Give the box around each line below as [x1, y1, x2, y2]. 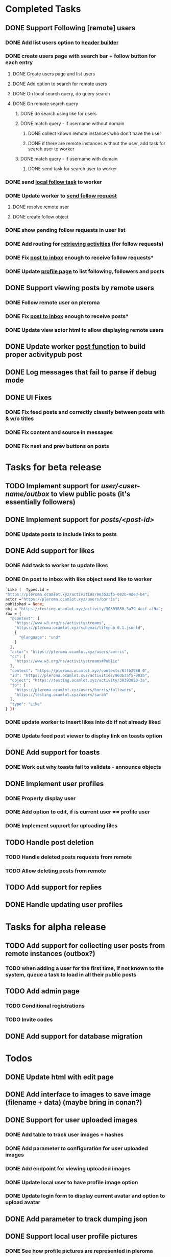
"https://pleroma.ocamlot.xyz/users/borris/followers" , [14, 687, 136, 692]
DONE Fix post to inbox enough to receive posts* [5, 312, 129, 320]
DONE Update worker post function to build [5, 342, 146, 351]
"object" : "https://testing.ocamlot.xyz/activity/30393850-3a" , [10, 677, 150, 683]
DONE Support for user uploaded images [5, 1115, 138, 1124]
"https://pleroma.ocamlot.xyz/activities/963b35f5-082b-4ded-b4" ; [5, 592, 150, 597]
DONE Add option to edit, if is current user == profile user [5, 808, 151, 815]
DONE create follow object [12, 214, 69, 220]
